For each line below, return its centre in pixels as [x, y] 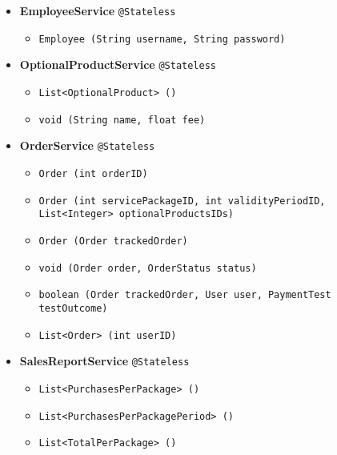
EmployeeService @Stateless [98, 10]
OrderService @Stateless [87, 145]
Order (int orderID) [93, 173]
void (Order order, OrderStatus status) [148, 268]
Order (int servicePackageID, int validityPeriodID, [182, 201]
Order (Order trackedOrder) [113, 241]
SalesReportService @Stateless [104, 361]
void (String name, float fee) [122, 120]
